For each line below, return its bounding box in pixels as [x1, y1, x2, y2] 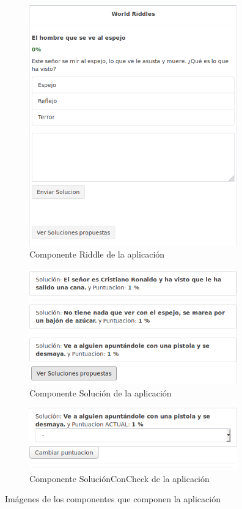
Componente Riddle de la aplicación [29, 248, 165, 261]
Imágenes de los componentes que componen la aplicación [5, 492, 221, 505]
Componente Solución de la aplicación [29, 386, 172, 399]
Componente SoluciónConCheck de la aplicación [29, 472, 210, 485]
